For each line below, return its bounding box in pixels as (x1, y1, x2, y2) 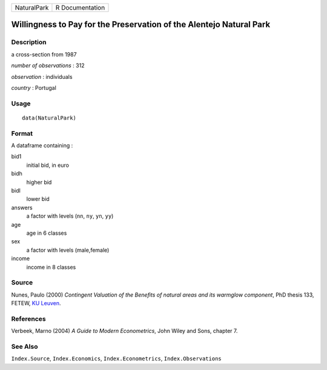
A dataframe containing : (11, 142, 73, 149)
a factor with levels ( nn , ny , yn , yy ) (26, 212, 114, 220)
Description (11, 38, 47, 47)
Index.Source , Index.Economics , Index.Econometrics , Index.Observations (11, 355, 222, 362)
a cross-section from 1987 (11, 50, 77, 58)
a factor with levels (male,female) (26, 246, 110, 254)
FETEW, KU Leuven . (11, 300, 61, 307)
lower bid (26, 195, 50, 203)
